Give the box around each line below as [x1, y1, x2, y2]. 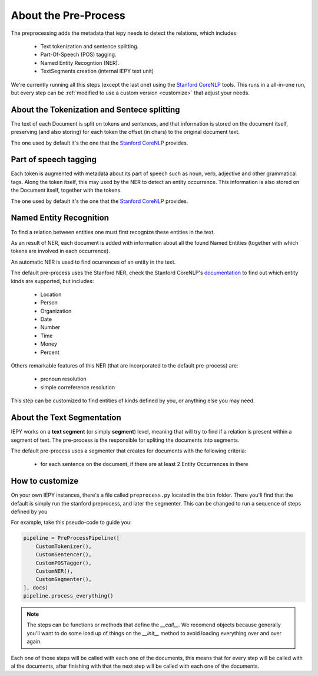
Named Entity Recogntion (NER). [40, 59, 120, 66]
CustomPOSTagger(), [35, 559, 92, 566]
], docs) [23, 584, 49, 591]
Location [40, 291, 62, 298]
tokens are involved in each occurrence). [11, 248, 110, 255]
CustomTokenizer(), [35, 543, 92, 550]
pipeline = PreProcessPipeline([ [23, 534, 120, 542]
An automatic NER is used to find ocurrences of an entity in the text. [11, 258, 176, 265]
